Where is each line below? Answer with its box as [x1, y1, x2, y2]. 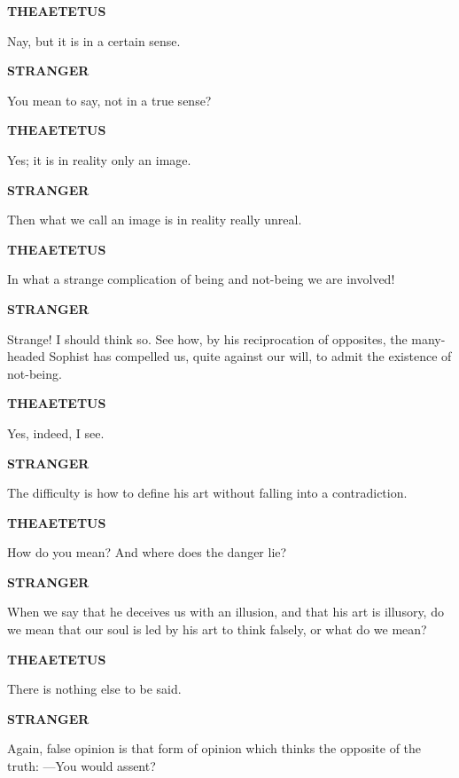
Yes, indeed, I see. [7, 423, 105, 442]
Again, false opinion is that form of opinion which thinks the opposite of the [7, 739, 422, 758]
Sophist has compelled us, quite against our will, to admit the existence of [49, 347, 452, 365]
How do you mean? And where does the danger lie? [7, 543, 287, 562]
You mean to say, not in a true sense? [7, 90, 212, 109]
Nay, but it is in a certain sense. [7, 31, 181, 50]
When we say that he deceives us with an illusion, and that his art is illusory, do [7, 602, 444, 621]
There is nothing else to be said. [7, 680, 182, 698]
